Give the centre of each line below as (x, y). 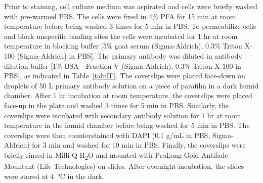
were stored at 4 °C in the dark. (54, 176)
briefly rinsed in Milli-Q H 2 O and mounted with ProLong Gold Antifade (116, 155)
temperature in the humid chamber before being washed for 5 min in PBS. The (127, 125)
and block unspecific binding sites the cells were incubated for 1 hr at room (121, 36)
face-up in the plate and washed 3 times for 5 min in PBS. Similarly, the (116, 105)
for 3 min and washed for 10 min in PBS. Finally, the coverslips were (139, 145)
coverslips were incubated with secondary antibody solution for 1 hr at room (123, 115)
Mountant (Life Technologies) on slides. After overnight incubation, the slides (124, 166)
